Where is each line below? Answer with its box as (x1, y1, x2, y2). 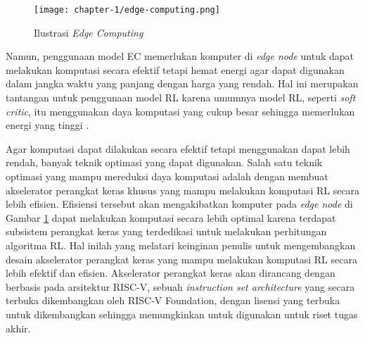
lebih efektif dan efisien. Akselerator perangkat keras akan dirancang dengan (6, 265, 335, 280)
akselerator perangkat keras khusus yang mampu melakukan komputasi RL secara (6, 182, 360, 197)
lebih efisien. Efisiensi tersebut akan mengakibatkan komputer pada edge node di (6, 196, 353, 211)
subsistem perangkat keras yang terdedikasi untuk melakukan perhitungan (6, 224, 327, 239)
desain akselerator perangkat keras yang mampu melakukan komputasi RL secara (6, 251, 357, 266)
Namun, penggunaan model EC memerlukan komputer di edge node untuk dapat (6, 49, 354, 63)
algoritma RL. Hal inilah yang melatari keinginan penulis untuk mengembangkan (6, 237, 356, 252)
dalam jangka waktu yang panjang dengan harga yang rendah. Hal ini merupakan (6, 76, 359, 91)
